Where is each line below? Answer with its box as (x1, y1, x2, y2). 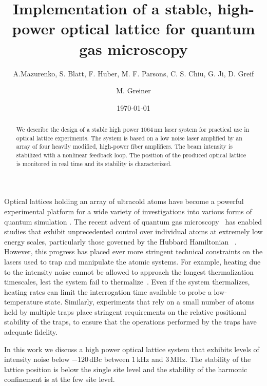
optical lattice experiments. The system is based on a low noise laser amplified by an (16, 133, 242, 142)
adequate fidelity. (4, 327, 58, 337)
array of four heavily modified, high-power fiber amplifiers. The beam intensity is (16, 142, 233, 151)
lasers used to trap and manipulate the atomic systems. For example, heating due (4, 256, 261, 267)
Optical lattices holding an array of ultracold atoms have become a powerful (4, 196, 244, 207)
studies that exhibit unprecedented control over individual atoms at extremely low (4, 226, 263, 237)
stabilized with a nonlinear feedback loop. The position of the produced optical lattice (16, 151, 246, 159)
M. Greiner (116, 85, 151, 96)
